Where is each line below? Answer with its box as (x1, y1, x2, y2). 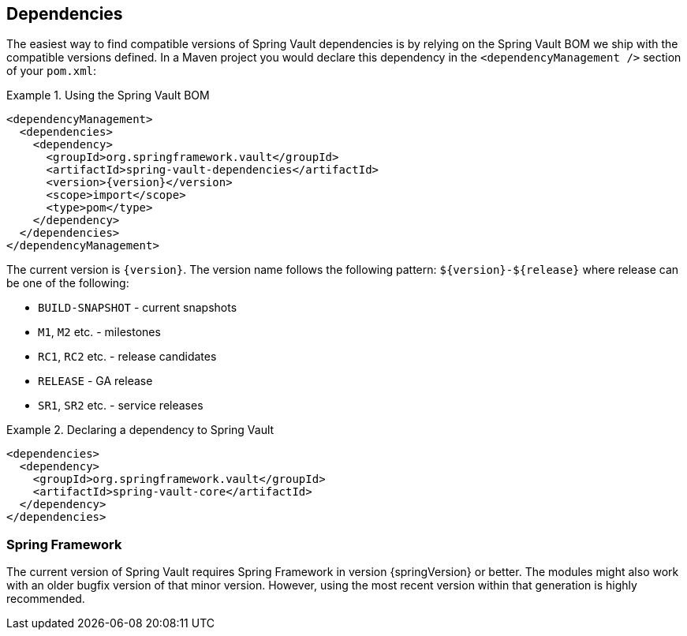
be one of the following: (6, 276, 129, 290)
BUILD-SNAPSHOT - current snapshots (38, 301, 237, 315)
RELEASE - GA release (38, 374, 153, 388)
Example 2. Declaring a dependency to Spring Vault (6, 423, 274, 437)
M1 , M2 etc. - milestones (38, 325, 161, 339)
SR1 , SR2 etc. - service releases (38, 398, 203, 413)
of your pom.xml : (6, 64, 97, 78)
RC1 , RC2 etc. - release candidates (38, 350, 217, 364)
